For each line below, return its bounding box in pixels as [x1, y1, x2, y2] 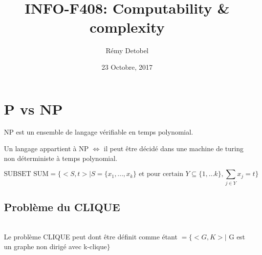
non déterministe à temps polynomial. [4, 153, 117, 163]
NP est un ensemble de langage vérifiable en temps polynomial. [4, 127, 194, 137]
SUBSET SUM [4, 171, 49, 178]
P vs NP [4, 98, 63, 118]
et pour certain [138, 171, 183, 178]
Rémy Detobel [106, 45, 149, 56]
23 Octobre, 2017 [101, 61, 153, 72]
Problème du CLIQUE [4, 199, 120, 214]
